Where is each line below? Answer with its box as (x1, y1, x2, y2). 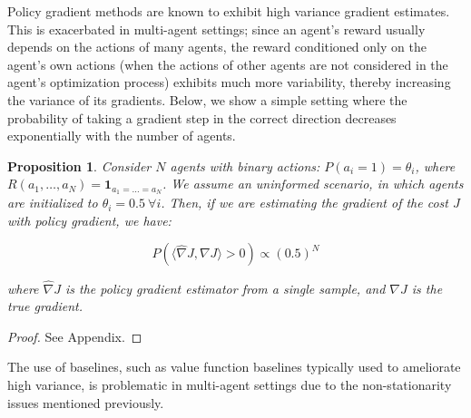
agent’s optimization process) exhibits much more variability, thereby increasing (7, 73, 451, 92)
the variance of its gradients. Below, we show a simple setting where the (7, 90, 407, 109)
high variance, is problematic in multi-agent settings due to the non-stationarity (7, 374, 452, 394)
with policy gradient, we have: (7, 210, 172, 229)
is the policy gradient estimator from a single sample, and (65, 278, 386, 297)
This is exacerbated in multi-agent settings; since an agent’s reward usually (7, 19, 426, 38)
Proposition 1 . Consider (7, 156, 152, 175)
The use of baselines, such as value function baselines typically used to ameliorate (7, 357, 461, 376)
